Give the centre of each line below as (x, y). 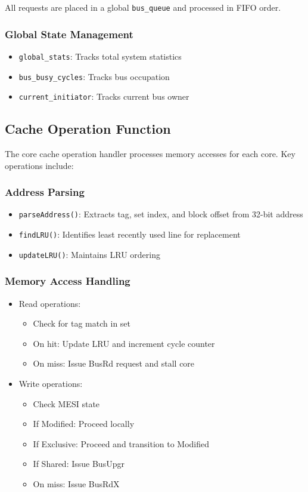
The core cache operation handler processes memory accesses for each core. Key (150, 154)
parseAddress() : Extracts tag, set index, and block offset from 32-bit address (161, 214)
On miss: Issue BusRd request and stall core (114, 363)
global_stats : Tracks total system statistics (100, 56)
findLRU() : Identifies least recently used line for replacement (130, 234)
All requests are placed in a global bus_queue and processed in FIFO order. (143, 7)
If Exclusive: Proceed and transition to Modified (121, 443)
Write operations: (51, 384)
